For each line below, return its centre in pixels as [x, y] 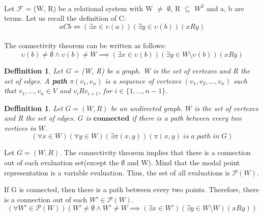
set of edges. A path [36, 80]
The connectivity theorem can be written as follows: [85, 45]
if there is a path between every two [187, 118]
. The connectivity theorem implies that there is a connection [155, 152]
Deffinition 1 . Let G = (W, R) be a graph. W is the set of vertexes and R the [127, 70]
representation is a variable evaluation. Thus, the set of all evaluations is [117, 172]
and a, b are [225, 8]
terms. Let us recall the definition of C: [65, 18]
